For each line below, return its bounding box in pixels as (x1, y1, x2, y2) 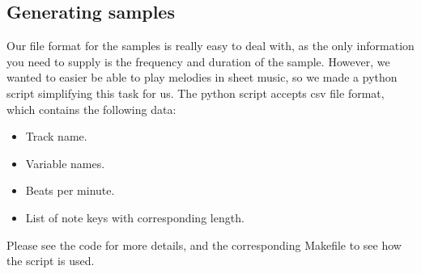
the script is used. (6, 252, 95, 269)
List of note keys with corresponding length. (25, 209, 245, 226)
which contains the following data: (6, 100, 176, 117)
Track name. (25, 128, 87, 145)
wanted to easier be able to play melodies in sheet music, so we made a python (6, 69, 398, 86)
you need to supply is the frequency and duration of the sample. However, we (6, 53, 390, 70)
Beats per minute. (25, 182, 115, 199)
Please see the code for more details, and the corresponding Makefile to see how (6, 236, 402, 253)
